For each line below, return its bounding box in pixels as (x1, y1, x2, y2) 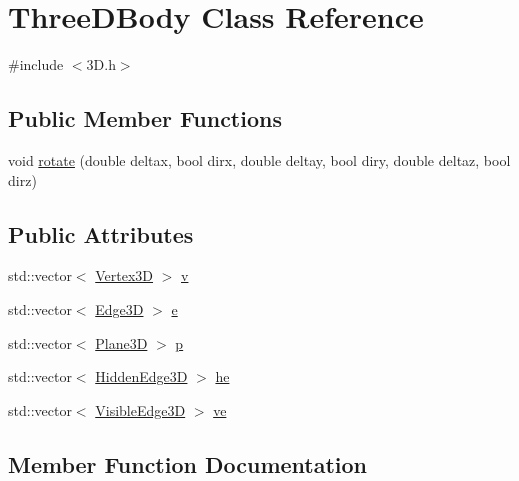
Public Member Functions (8, 103, 282, 134)
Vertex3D (95, 265, 154, 286)
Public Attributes (8, 218, 194, 249)
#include (8, 54, 64, 75)
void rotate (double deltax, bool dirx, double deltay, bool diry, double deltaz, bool (8, 149, 511, 170)
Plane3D (95, 332, 148, 353)
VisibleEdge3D (95, 399, 186, 420)
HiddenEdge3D (95, 366, 188, 387)
